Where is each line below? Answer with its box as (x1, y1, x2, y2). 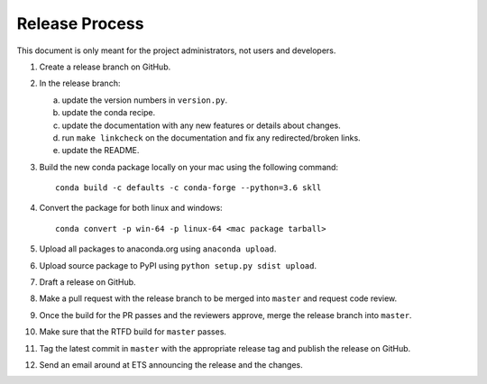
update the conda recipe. (61, 107, 156, 118)
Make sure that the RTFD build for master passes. (39, 326, 227, 337)
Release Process (16, 14, 144, 33)
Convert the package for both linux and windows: (39, 203, 223, 214)
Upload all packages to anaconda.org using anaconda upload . (39, 243, 277, 254)
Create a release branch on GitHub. (39, 61, 171, 72)
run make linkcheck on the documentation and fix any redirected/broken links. (61, 132, 361, 143)
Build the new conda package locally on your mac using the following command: (39, 161, 338, 172)
